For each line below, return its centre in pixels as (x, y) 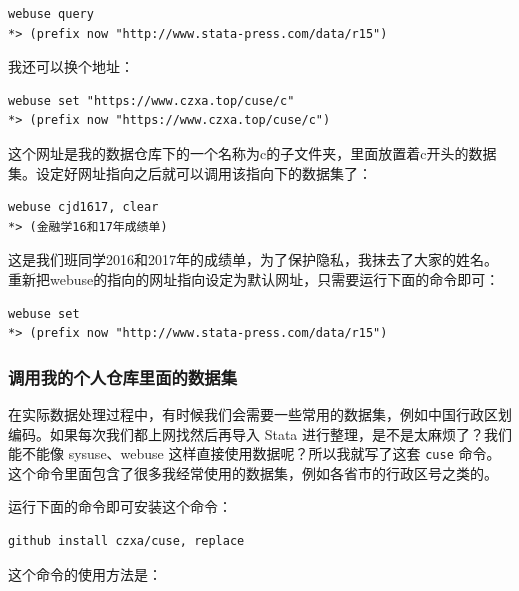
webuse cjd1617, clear (83, 207)
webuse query (51, 14)
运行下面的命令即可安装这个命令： (120, 506)
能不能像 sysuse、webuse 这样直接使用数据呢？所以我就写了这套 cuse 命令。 (254, 453)
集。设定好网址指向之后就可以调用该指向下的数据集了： (190, 172)
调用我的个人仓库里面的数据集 (123, 376)
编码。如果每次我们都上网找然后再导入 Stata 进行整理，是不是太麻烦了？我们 (260, 433)
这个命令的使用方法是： (85, 573)
